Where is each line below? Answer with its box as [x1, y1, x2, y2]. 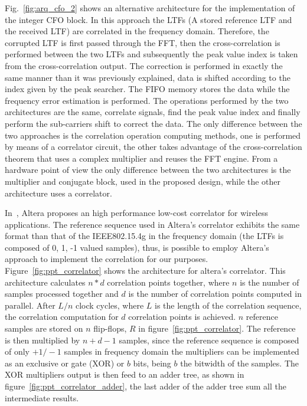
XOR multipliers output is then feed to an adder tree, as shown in [5, 368, 244, 381]
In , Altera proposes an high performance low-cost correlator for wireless [5, 207, 269, 219]
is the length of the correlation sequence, [155, 299, 302, 311]
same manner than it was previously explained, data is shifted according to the [5, 71, 290, 83]
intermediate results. [5, 391, 79, 404]
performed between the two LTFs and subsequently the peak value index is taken [5, 48, 298, 60]
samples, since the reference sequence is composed [119, 333, 299, 346]
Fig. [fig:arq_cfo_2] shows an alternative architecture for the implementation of [5, 2, 295, 14]
